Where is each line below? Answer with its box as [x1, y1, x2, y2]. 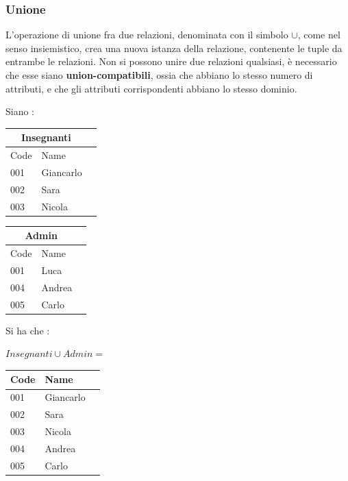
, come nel [297, 27, 340, 42]
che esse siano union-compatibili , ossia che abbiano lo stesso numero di [5, 68, 313, 82]
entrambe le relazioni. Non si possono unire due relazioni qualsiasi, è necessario [5, 54, 337, 69]
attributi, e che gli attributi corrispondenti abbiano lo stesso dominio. [5, 81, 297, 95]
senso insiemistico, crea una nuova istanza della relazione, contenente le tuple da [5, 40, 343, 55]
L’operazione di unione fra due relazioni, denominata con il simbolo [5, 27, 288, 42]
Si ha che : [5, 323, 50, 337]
